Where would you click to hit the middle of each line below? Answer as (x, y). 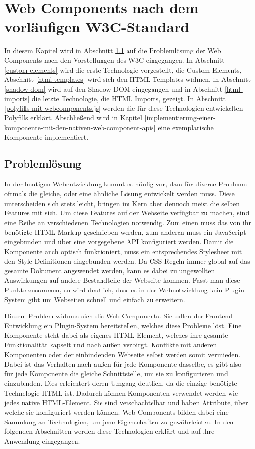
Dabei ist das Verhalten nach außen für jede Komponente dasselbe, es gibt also (123, 364)
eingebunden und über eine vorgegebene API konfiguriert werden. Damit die (119, 242)
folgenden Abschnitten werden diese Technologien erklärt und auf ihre (110, 431)
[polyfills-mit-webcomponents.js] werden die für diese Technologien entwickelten (124, 108)
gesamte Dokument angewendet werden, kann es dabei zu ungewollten (110, 270)
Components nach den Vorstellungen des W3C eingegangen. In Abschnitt (115, 60)
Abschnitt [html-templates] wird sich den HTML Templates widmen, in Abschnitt (127, 79)
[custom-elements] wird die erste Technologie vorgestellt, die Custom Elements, (123, 69)
